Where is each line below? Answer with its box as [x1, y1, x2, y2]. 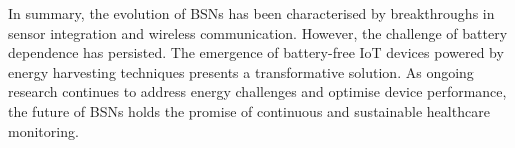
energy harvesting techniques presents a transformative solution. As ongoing [8, 61, 474, 82]
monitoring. [8, 120, 79, 141]
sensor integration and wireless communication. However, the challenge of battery [8, 22, 508, 43]
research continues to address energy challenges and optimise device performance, [8, 81, 507, 102]
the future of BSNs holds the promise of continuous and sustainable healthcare [8, 100, 490, 121]
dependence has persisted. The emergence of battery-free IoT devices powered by [8, 42, 504, 63]
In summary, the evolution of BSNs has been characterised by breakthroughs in [8, 3, 495, 23]
